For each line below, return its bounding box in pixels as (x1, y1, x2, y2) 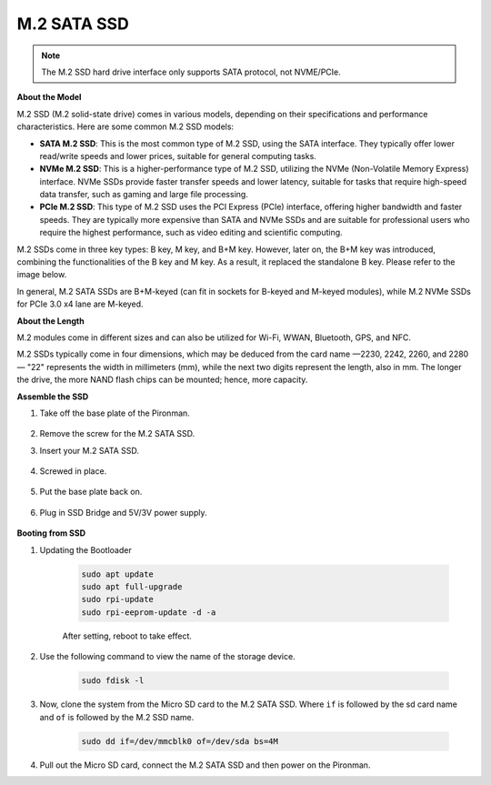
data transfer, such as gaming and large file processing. (39, 189, 249, 200)
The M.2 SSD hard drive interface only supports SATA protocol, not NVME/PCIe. (41, 66, 341, 77)
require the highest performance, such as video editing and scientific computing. (39, 227, 343, 238)
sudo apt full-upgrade (81, 582, 183, 592)
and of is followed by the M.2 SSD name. (39, 711, 195, 722)
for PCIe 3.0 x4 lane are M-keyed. (16, 298, 145, 309)
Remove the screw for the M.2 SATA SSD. (39, 428, 195, 439)
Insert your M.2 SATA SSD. (39, 445, 140, 456)
